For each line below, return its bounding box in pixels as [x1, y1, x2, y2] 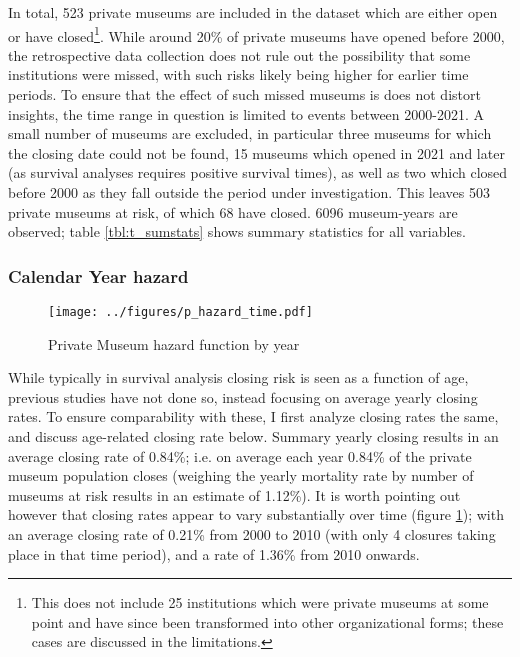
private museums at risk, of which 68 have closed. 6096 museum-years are [8, 201, 458, 222]
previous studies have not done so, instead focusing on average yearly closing [8, 386, 478, 407]
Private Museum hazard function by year [48, 333, 300, 354]
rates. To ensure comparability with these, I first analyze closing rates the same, [8, 406, 499, 427]
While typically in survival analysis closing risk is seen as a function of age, [8, 367, 469, 388]
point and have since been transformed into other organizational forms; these [31, 611, 504, 632]
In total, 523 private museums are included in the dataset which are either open [8, 2, 498, 22]
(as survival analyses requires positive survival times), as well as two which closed [8, 162, 508, 183]
